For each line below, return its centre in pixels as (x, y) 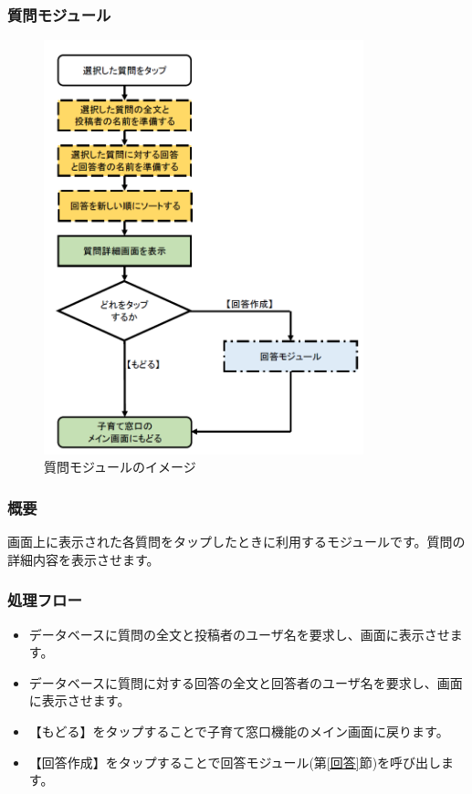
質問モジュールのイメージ (120, 467)
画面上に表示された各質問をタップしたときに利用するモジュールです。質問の (236, 542)
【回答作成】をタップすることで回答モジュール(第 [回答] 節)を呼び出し (235, 762)
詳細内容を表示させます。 (84, 559)
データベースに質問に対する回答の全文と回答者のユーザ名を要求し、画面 (246, 682)
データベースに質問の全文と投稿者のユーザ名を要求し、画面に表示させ (239, 634)
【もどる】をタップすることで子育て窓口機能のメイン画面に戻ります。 (239, 731)
